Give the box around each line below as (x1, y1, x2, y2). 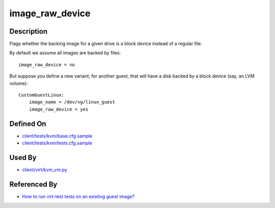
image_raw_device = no (18, 62, 75, 67)
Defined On (9, 119, 46, 128)
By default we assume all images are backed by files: (9, 50, 121, 56)
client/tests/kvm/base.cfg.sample (22, 133, 93, 139)
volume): (9, 80, 28, 86)
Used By (9, 153, 37, 162)
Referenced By (9, 180, 58, 189)
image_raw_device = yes (29, 106, 89, 112)
